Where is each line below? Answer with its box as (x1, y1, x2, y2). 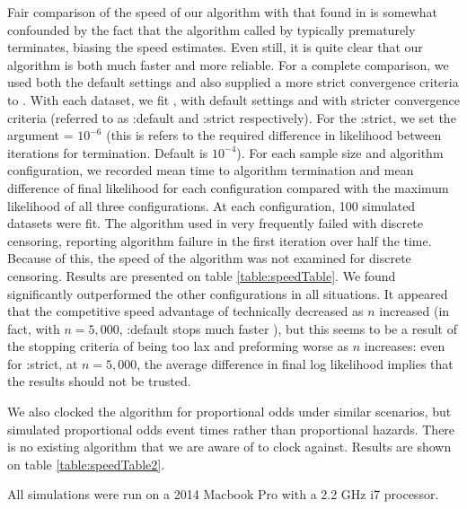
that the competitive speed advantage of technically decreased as (7, 302, 364, 320)
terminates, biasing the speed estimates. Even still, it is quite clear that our (7, 38, 423, 57)
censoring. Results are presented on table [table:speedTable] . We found (7, 266, 396, 285)
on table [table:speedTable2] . (7, 454, 165, 473)
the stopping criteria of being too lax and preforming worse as (7, 337, 349, 355)
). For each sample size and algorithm (236, 143, 444, 162)
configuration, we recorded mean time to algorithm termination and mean (7, 161, 414, 180)
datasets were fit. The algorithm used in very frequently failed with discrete (7, 214, 423, 233)
